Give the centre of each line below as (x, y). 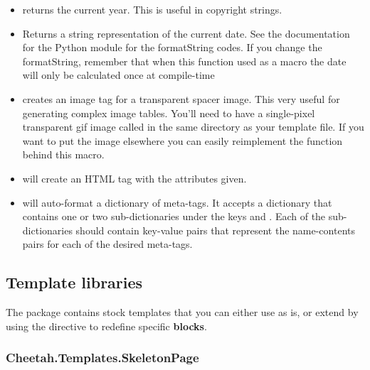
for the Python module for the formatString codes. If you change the (172, 47)
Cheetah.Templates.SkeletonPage (102, 358)
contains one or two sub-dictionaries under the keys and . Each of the (174, 216)
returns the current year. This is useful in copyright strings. (152, 9)
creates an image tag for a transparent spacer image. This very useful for (181, 98)
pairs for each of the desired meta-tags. (107, 244)
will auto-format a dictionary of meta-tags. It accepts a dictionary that (177, 202)
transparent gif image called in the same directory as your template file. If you (193, 127)
